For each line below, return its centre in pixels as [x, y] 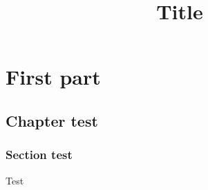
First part [53, 77]
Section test [39, 155]
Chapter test [52, 120]
